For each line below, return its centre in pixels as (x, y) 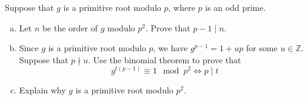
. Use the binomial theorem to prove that (165, 59)
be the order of (70, 27)
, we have (170, 48)
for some (262, 48)
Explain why (42, 90)
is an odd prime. (236, 7)
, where (182, 7)
